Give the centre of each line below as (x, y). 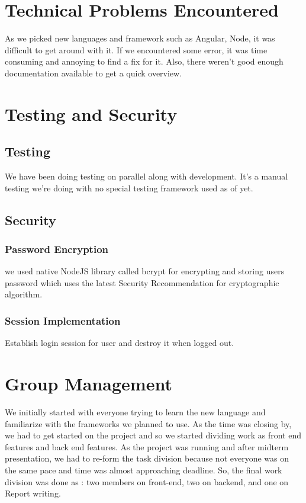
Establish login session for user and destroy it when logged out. (120, 343)
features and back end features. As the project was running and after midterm (147, 446)
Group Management (88, 384)
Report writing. (33, 493)
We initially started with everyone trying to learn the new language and (135, 411)
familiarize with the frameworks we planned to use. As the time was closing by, (148, 423)
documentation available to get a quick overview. (94, 73)
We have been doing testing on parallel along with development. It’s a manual (146, 176)
